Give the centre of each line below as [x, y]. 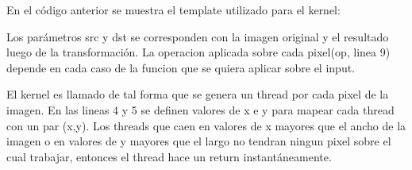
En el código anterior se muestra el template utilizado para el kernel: [173, 10]
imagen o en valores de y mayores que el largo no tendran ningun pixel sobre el [199, 141]
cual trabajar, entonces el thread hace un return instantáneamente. [169, 156]
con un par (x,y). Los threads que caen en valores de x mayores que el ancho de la [206, 125]
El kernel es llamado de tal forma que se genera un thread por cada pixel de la [198, 94]
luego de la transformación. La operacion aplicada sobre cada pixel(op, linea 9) [198, 52]
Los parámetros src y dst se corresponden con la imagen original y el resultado [198, 36]
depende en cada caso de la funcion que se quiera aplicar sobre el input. [181, 67]
